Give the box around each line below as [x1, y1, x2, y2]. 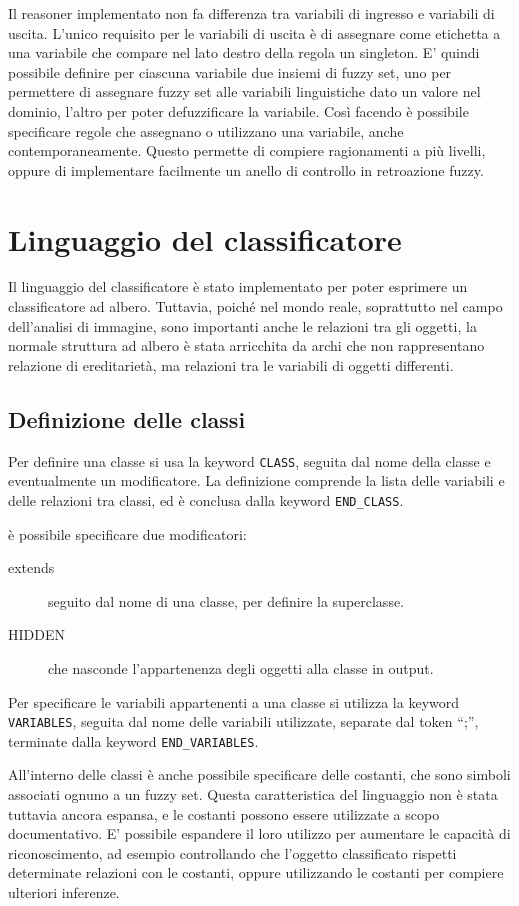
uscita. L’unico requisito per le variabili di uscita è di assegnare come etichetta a [8, 22, 501, 43]
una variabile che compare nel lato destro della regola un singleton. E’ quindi [8, 42, 480, 63]
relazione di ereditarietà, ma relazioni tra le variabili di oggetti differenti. [8, 354, 454, 375]
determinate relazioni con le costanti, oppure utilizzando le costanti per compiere [8, 862, 504, 883]
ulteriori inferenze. [8, 881, 120, 902]
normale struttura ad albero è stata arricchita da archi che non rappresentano [8, 335, 485, 356]
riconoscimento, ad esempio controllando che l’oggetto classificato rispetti [8, 842, 457, 863]
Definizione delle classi [8, 403, 246, 434]
